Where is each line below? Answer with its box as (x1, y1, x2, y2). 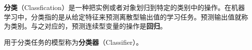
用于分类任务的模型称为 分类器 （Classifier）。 (4, 37, 143, 47)
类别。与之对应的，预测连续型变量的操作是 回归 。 (10, 21, 167, 31)
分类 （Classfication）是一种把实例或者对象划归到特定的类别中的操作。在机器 (4, 2, 245, 12)
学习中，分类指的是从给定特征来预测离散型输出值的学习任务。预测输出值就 (4, 11, 241, 21)
